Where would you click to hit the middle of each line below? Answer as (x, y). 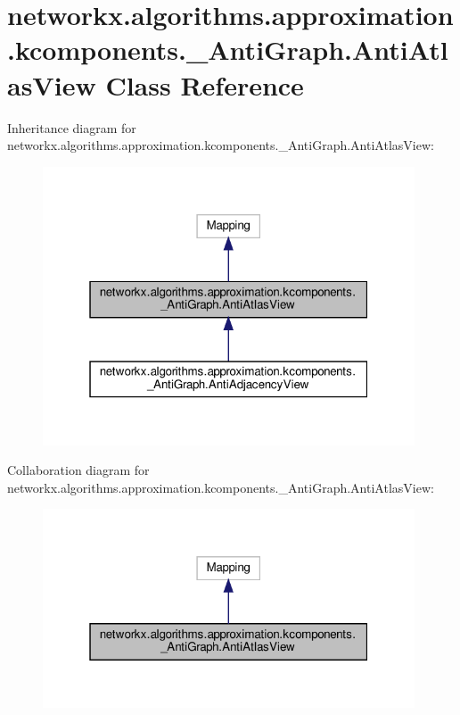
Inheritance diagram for (72, 127)
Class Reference (205, 84)
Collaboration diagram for (78, 470)
